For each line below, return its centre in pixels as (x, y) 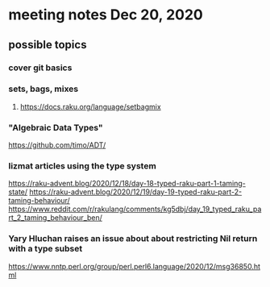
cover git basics (40, 68)
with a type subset (46, 249)
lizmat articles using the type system (83, 166)
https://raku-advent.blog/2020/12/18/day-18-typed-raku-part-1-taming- (127, 184)
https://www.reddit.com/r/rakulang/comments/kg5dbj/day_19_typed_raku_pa (135, 209)
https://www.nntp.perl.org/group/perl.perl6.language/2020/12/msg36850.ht (134, 266)
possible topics (48, 45)
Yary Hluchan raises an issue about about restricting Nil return (133, 239)
